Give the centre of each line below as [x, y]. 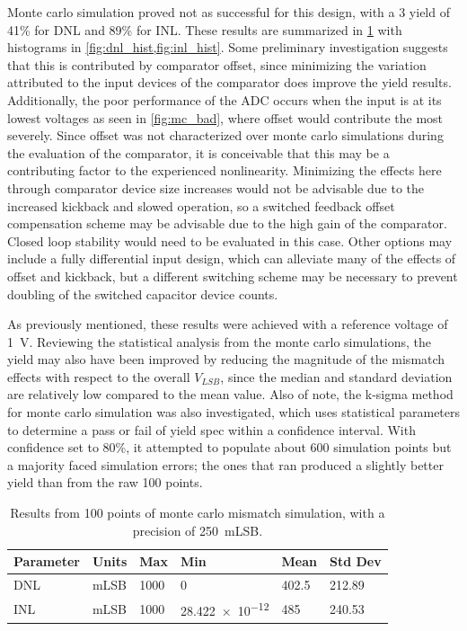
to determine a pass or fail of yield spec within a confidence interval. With [211, 429]
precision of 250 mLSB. [198, 530]
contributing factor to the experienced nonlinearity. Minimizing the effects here [225, 170]
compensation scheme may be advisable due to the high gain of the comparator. [227, 223]
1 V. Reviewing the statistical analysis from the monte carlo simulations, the [220, 341]
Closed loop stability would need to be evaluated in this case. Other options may [230, 240]
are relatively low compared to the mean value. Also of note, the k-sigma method [230, 394]
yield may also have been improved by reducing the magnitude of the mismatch [226, 359]
